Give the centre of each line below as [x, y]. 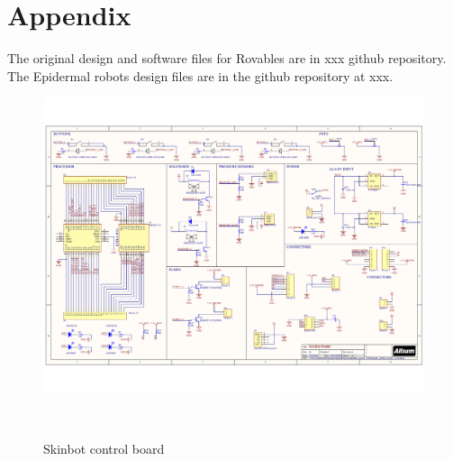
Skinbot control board [104, 449]
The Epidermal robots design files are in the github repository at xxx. [200, 75]
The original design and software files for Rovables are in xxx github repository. [227, 58]
